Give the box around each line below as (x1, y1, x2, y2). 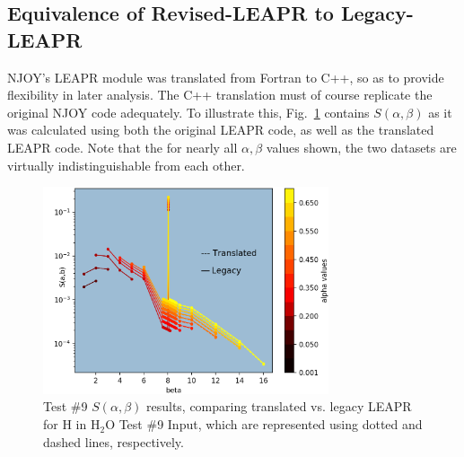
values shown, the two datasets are (266, 137, 457, 156)
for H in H (43, 415, 101, 434)
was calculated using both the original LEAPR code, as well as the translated (7, 120, 434, 139)
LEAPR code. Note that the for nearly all (7, 137, 238, 156)
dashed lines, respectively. (43, 432, 184, 451)
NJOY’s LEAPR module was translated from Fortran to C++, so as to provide (7, 67, 444, 86)
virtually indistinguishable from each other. (7, 155, 245, 174)
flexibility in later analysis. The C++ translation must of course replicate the (7, 85, 433, 104)
